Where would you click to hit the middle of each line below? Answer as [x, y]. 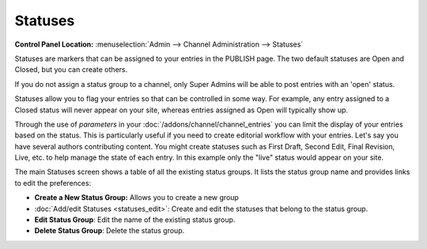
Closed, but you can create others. [71, 70]
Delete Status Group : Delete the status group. [110, 231]
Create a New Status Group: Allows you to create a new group [136, 198]
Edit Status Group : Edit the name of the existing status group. [135, 220]
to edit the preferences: [53, 183]
